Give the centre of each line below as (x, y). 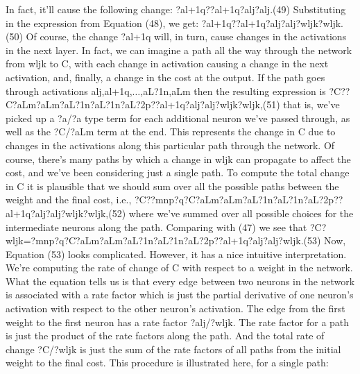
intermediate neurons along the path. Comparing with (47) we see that (156, 227)
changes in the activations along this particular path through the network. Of (170, 145)
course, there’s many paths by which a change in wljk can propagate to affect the (178, 159)
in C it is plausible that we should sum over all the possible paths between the (172, 186)
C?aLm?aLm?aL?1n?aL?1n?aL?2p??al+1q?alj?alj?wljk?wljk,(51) (143, 104)
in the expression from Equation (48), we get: (102, 23)
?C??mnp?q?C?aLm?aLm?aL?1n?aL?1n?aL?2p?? (239, 199)
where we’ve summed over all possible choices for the (241, 213)
